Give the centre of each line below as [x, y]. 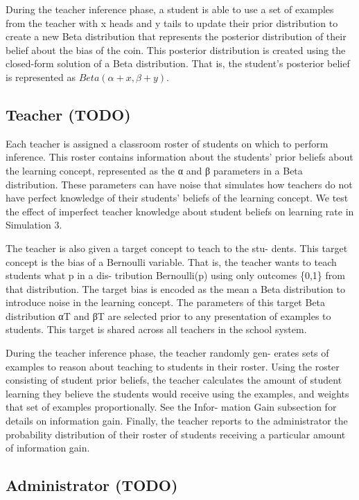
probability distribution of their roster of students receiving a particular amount [176, 434]
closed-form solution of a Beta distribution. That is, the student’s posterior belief [178, 63]
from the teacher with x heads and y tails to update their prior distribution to [172, 23]
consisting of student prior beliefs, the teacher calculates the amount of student [174, 380]
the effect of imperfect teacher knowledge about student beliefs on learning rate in [180, 211]
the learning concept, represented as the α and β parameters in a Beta [154, 170]
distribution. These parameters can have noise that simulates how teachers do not [179, 184]
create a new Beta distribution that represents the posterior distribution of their [176, 36]
